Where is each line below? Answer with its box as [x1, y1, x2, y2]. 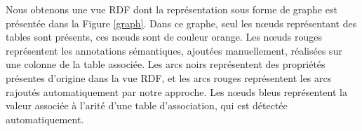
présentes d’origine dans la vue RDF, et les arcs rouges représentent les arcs [6, 70, 332, 85]
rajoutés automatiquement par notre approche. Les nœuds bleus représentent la [6, 84, 347, 99]
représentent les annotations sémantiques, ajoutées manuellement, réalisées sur [6, 43, 342, 57]
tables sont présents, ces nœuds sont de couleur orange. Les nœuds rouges [6, 29, 323, 44]
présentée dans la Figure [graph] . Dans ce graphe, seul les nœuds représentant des [6, 15, 357, 30]
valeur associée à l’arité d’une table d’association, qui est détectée [6, 98, 288, 113]
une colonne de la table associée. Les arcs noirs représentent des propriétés [6, 57, 326, 71]
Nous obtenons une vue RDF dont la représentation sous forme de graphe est [6, 2, 337, 16]
